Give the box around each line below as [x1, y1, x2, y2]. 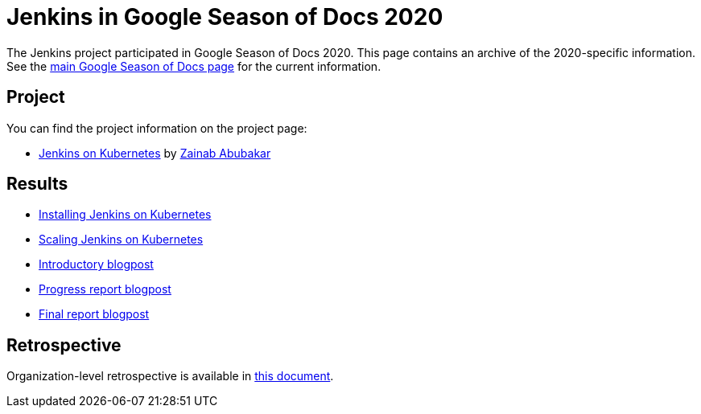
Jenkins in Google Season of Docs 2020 [6, 3, 443, 31]
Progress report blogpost [39, 282, 171, 297]
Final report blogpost [39, 307, 150, 322]
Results [6, 174, 68, 195]
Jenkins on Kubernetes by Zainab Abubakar [39, 146, 271, 160]
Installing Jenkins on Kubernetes [39, 207, 212, 222]
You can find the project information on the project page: [6, 121, 307, 135]
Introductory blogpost [39, 257, 154, 272]
